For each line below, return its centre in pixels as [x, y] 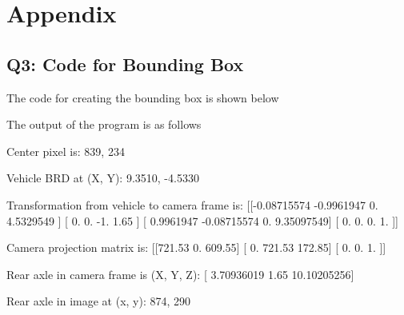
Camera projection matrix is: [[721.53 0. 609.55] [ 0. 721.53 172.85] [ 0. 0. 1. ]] [196, 247]
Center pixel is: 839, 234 [66, 151]
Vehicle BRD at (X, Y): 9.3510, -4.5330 [103, 178]
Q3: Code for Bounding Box [125, 64]
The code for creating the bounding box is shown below [143, 97]
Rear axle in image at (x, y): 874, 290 [99, 301]
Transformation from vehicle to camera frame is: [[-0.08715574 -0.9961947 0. [192, 204]
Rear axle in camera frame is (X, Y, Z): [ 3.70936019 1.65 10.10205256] [180, 274]
